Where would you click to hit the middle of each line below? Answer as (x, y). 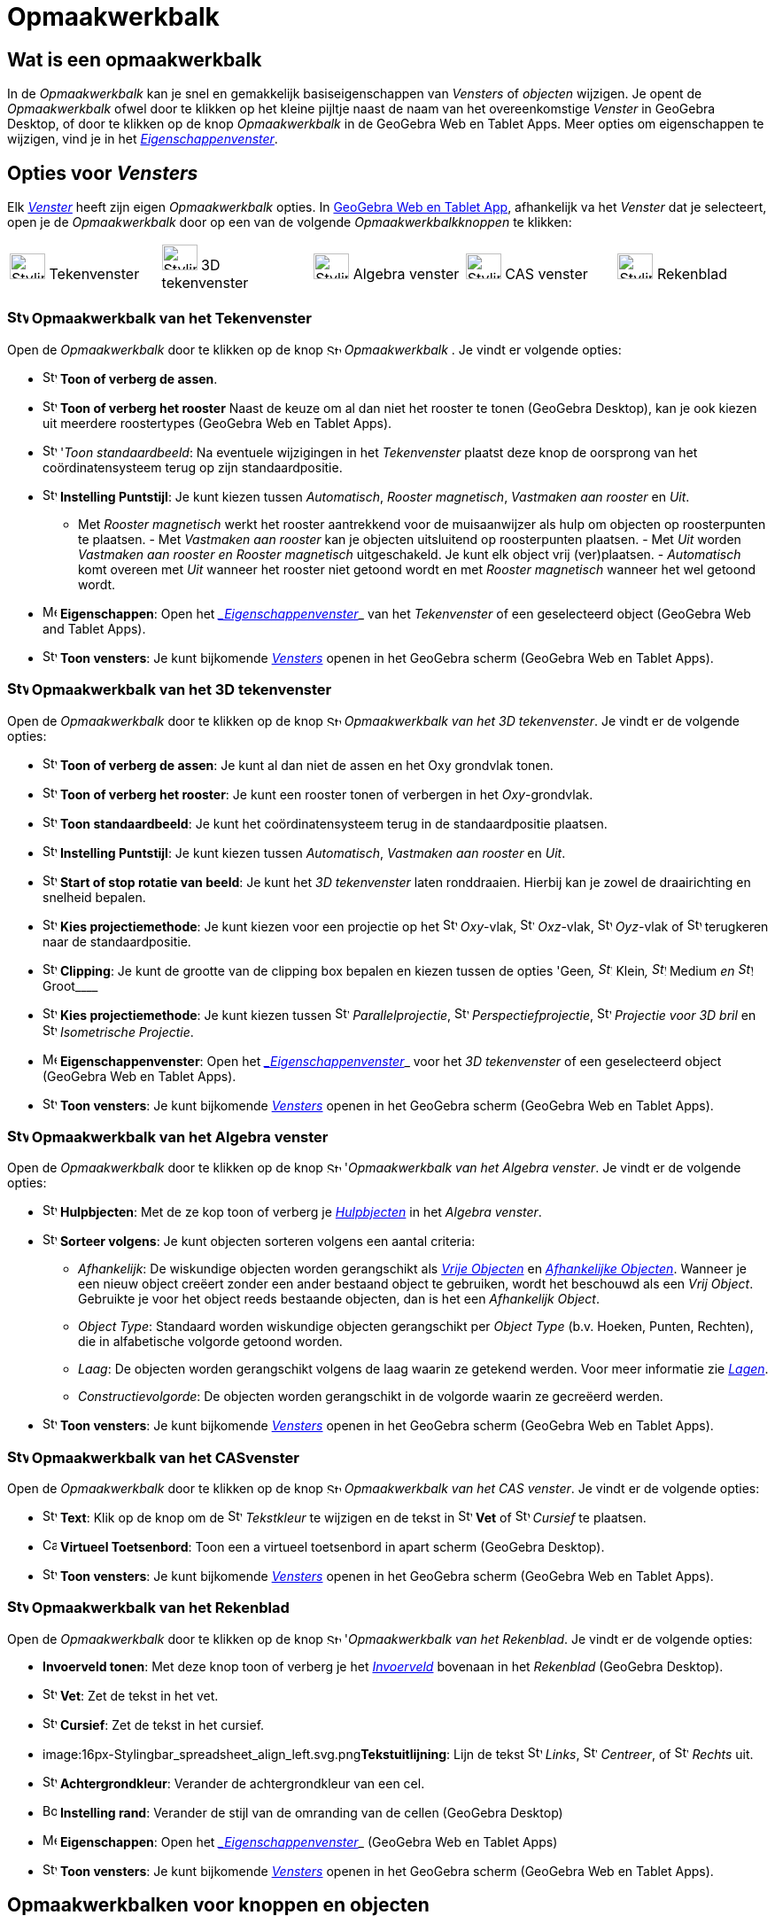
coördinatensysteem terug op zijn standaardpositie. (193, 467)
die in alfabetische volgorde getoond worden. (210, 1342)
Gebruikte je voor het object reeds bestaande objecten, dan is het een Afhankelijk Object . (339, 1299)
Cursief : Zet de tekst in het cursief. (162, 1724)
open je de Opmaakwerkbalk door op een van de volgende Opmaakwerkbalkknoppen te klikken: (290, 222)
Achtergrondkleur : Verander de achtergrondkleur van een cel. (242, 1783)
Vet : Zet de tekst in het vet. (139, 1695)
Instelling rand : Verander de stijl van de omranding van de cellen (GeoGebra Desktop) (311, 1812)
